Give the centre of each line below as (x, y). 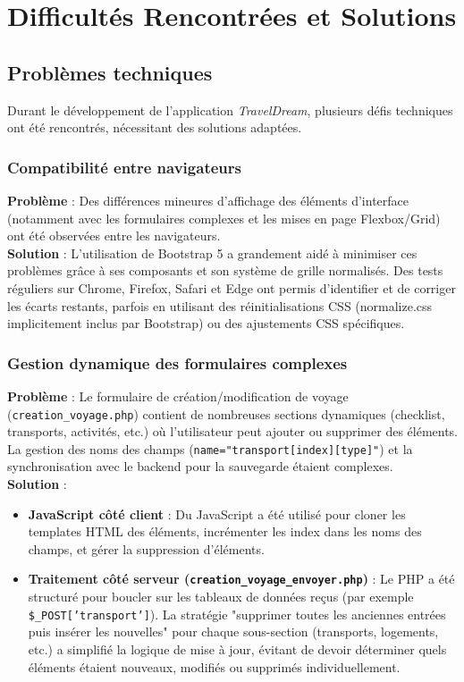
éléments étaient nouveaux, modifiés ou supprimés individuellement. (214, 666)
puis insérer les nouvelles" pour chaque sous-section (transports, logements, (233, 631)
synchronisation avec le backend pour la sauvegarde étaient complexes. (200, 466)
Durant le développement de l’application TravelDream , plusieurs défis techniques (230, 109)
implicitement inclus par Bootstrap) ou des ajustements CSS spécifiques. (206, 323)
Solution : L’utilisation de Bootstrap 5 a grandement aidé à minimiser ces (212, 253)
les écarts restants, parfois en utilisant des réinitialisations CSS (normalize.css (220, 305)
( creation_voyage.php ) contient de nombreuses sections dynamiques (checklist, (226, 413)
